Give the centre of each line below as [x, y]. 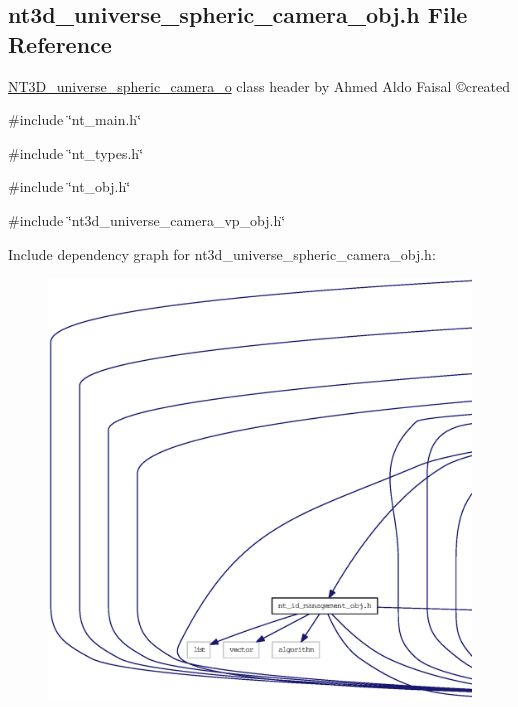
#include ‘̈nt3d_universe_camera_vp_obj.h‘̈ [147, 219]
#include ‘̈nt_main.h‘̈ [75, 119]
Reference [60, 43]
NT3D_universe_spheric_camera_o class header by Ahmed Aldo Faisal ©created [259, 85]
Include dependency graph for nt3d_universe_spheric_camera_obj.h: [222, 253]
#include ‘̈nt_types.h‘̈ [76, 152]
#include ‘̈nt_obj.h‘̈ [69, 186]
